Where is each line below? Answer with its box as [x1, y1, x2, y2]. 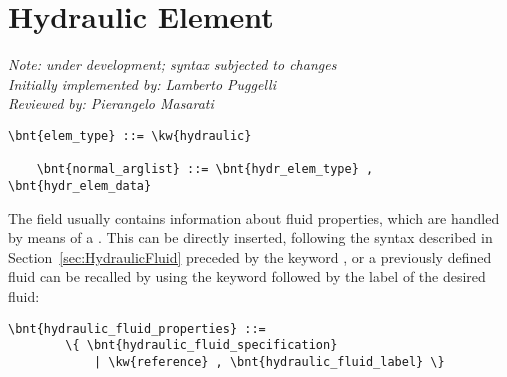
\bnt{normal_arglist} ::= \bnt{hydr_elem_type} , [36, 162, 374, 177]
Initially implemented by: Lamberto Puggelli [8, 73, 276, 94]
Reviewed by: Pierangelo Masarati [8, 93, 214, 114]
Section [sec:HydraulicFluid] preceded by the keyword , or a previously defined [8, 246, 492, 267]
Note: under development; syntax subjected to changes [8, 54, 337, 75]
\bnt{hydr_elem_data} [8, 178, 152, 193]
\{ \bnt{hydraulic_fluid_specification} [65, 338, 338, 353]
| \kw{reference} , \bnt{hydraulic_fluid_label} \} [93, 354, 445, 369]
